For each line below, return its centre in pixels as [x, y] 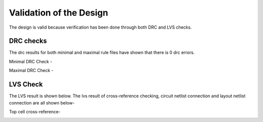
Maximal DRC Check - [31, 70]
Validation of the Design [58, 13]
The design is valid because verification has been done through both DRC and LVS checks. [100, 27]
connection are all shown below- [42, 103]
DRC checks [28, 41]
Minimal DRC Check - [31, 61]
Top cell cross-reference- [35, 111]
